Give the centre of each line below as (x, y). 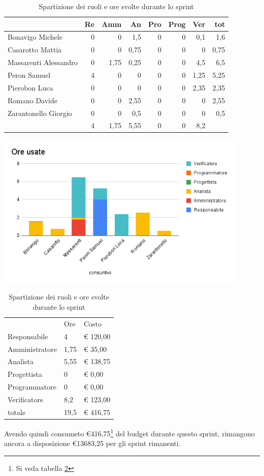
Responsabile (28, 336)
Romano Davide (32, 100)
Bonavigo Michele (35, 37)
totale (16, 412)
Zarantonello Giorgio (40, 113)
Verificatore (26, 399)
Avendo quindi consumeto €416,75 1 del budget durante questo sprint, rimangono (129, 432)
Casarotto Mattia (35, 50)
